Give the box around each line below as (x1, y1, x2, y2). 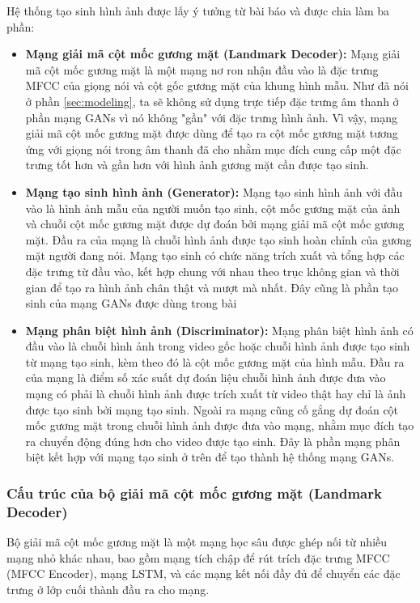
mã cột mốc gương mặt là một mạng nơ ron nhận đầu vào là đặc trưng (25, 61, 379, 78)
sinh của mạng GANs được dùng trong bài (25, 295, 237, 312)
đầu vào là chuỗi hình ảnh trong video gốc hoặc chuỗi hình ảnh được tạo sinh (25, 338, 410, 355)
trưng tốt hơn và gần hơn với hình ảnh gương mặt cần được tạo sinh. (25, 156, 369, 173)
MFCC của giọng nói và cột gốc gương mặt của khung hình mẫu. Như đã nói (25, 77, 409, 94)
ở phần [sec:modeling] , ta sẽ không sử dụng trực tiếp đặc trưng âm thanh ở (25, 92, 399, 109)
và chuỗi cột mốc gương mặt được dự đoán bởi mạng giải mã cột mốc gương (25, 215, 405, 232)
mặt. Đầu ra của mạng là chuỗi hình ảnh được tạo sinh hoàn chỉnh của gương (25, 231, 412, 248)
